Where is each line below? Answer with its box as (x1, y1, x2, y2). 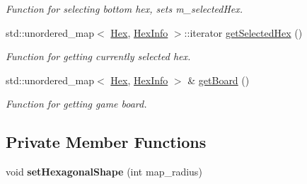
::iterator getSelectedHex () (184, 25, 303, 40)
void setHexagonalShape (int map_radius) (6, 164, 202, 179)
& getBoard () (187, 72, 250, 87)
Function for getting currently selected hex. (6, 49, 191, 64)
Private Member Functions (6, 131, 207, 153)
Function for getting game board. (6, 96, 147, 111)
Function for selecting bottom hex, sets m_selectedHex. (6, 1, 243, 16)
